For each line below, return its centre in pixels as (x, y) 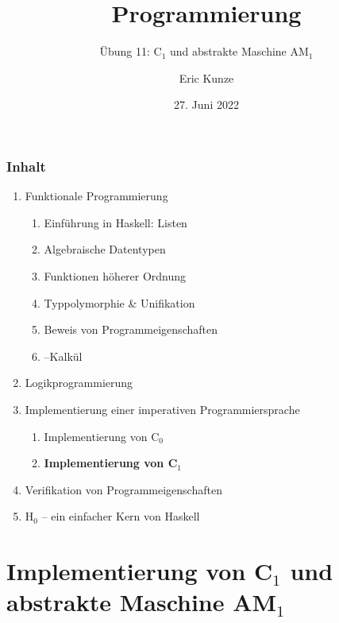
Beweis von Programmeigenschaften (131, 329)
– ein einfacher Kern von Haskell (121, 516)
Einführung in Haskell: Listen (116, 222)
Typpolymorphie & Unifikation (119, 302)
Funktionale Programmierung (96, 196)
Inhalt (26, 166)
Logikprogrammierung (79, 383)
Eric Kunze (206, 77)
